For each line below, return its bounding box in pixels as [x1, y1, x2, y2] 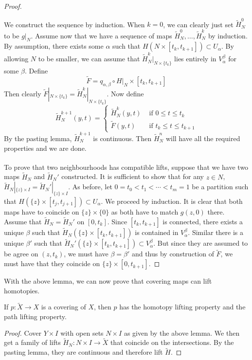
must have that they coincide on [4, 258, 100, 269]
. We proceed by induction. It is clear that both [101, 196, 243, 206]
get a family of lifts [4, 337, 61, 347]
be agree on [4, 249, 38, 259]
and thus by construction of [131, 249, 214, 259]
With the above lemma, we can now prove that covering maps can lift [4, 276, 212, 286]
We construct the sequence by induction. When [4, 19, 145, 29]
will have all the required [165, 133, 240, 144]
